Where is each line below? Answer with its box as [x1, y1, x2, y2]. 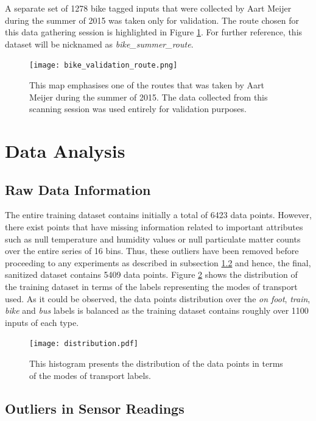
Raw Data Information [5, 180, 151, 199]
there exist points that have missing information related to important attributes [5, 220, 303, 233]
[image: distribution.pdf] [29, 339, 138, 348]
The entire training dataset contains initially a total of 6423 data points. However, [5, 208, 312, 221]
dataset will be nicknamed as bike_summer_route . [5, 37, 194, 50]
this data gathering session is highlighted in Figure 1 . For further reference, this [5, 26, 303, 38]
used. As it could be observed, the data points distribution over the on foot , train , [5, 292, 311, 305]
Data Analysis [5, 138, 125, 163]
